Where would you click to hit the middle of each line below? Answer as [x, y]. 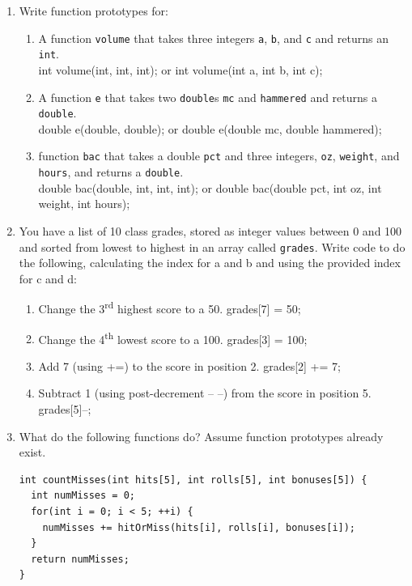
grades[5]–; [65, 409]
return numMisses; [80, 559]
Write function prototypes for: [93, 11]
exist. [32, 452]
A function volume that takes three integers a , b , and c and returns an [213, 38]
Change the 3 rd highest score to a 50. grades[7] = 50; [170, 307]
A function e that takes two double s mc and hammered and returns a [208, 97]
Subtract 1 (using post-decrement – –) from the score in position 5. [205, 393]
